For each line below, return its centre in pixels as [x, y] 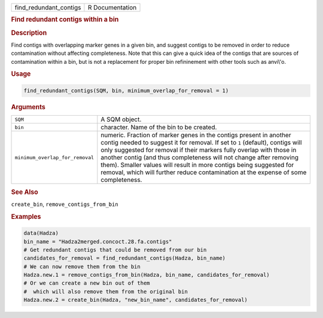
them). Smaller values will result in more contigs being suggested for [197, 165]
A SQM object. [121, 119]
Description [29, 33]
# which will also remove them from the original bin [106, 291]
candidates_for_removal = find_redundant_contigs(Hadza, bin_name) [125, 258]
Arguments [28, 107]
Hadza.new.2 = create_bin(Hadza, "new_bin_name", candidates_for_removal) [136, 300]
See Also [25, 192]
